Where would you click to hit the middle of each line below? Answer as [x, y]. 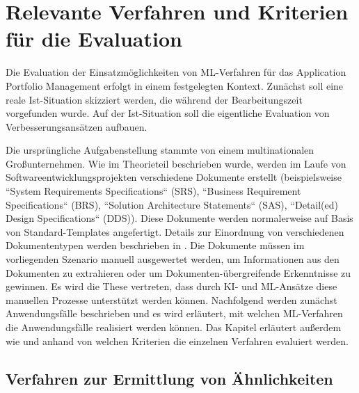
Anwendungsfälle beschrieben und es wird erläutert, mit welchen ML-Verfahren [174, 313]
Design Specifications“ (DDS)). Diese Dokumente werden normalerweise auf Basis [179, 218]
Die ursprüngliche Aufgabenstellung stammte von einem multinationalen [160, 150]
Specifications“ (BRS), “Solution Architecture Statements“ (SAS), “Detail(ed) [172, 204]
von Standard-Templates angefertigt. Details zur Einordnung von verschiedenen [175, 231]
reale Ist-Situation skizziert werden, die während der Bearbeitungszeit [154, 99]
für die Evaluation [94, 39]
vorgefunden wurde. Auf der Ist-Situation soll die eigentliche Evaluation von [168, 113]
